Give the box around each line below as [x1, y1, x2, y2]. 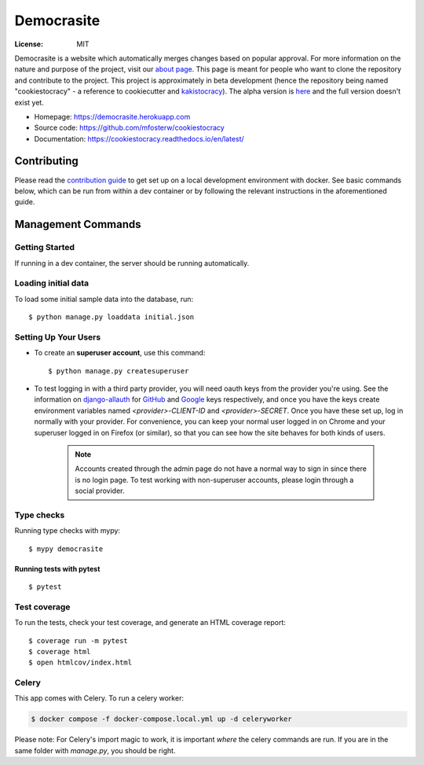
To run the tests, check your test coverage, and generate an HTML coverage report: [14, 618, 287, 627]
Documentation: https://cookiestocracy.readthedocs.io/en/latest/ [34, 134, 245, 143]
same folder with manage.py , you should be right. [14, 745, 176, 755]
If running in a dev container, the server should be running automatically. [14, 258, 250, 267]
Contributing [14, 154, 79, 168]
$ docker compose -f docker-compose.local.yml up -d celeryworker [31, 715, 292, 723]
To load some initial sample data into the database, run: [14, 294, 194, 303]
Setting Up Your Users [14, 331, 101, 342]
